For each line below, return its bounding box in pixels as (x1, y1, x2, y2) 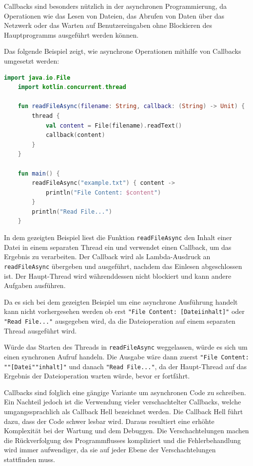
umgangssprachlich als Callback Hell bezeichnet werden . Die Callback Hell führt (4, 406, 243, 416)
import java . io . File (4, 74, 71, 81)
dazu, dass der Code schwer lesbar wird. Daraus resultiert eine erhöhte (4, 416, 214, 426)
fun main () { (18, 170, 60, 177)
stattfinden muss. (4, 454, 55, 464)
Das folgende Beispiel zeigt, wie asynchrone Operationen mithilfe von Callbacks (4, 46, 241, 56)
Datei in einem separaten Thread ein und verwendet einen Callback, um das (4, 242, 232, 252)
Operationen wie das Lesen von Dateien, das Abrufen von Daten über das (4, 10, 225, 21)
